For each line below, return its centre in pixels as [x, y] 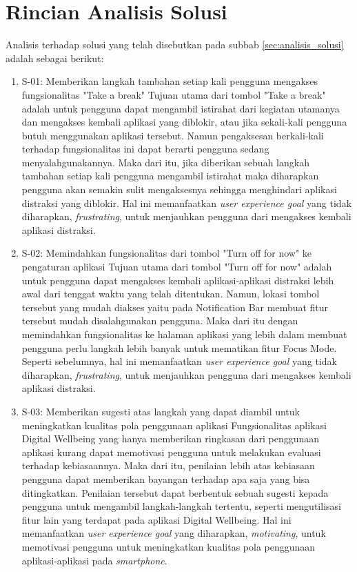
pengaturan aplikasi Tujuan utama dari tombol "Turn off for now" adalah [177, 267]
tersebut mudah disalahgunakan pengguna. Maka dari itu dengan [160, 320]
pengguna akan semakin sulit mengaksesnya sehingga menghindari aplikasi [179, 189]
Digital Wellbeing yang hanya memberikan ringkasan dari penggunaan [171, 438]
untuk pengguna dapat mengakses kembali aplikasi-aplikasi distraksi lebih [178, 280]
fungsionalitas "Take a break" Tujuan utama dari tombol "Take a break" [174, 94]
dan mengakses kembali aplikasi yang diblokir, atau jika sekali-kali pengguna [184, 122]
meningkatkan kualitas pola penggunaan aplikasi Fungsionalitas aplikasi [174, 425]
